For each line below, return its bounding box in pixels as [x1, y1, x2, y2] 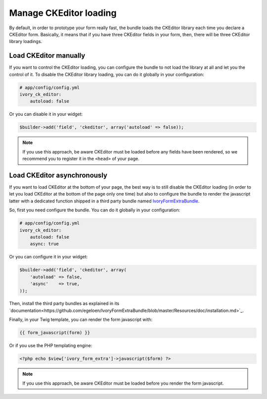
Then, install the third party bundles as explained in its [9, 300, 120, 306]
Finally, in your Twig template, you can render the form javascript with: [9, 317, 153, 323]
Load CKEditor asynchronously [9, 171, 107, 179]
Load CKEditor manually [9, 51, 86, 60]
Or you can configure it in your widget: [9, 254, 88, 260]
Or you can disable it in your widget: [9, 111, 83, 117]
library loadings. [9, 39, 42, 45]
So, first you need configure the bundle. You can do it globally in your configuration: [9, 207, 180, 213]
